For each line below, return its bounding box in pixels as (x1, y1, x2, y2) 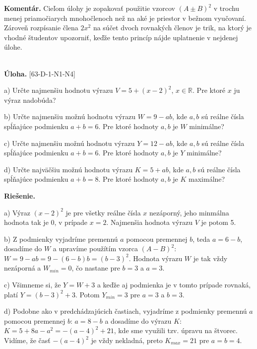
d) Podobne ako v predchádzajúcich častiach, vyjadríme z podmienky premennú (4, 306, 247, 316)
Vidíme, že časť (4, 335, 51, 346)
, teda (193, 233, 210, 244)
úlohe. (4, 42, 22, 52)
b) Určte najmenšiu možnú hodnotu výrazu (4, 111, 136, 122)
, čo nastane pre (71, 263, 120, 273)
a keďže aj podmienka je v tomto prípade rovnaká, (97, 279, 251, 290)
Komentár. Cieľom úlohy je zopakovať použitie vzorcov (4, 3, 175, 13)
